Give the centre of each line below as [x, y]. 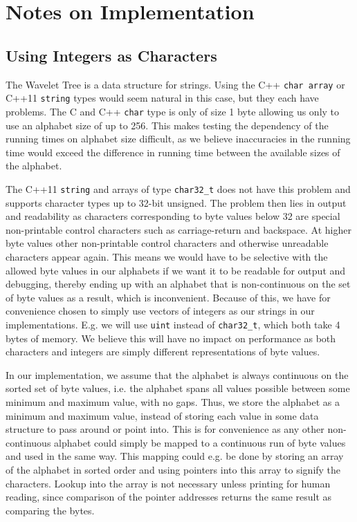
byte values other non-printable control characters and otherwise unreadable [167, 243]
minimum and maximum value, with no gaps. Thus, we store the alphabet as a [173, 401]
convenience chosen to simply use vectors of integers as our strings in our [160, 311]
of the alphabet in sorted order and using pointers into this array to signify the [173, 469]
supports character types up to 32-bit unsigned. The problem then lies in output [176, 202]
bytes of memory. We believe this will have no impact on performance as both [171, 338]
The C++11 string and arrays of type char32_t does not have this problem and [178, 188]
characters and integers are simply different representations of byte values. [163, 352]
